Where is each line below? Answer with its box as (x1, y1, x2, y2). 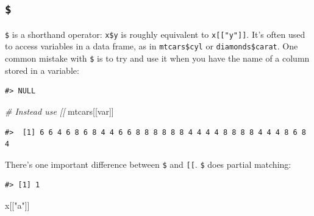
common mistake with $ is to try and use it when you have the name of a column (5, 52, 310, 65)
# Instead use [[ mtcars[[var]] (5, 104, 114, 117)
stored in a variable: (5, 63, 79, 76)
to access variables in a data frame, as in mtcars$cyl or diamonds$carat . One (5, 40, 298, 52)
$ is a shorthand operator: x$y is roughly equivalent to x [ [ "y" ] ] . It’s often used (5, 27, 305, 40)
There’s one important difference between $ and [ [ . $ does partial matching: (5, 157, 291, 170)
